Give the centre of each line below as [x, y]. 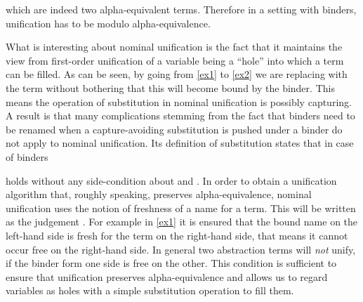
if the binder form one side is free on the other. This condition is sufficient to [171, 263]
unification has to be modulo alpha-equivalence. [108, 23]
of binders [27, 156]
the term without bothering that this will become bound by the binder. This [170, 87]
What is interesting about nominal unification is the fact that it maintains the [174, 47]
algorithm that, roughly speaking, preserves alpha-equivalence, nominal [159, 194]
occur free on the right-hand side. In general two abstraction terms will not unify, [181, 249]
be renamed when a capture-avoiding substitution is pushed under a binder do [174, 129]
